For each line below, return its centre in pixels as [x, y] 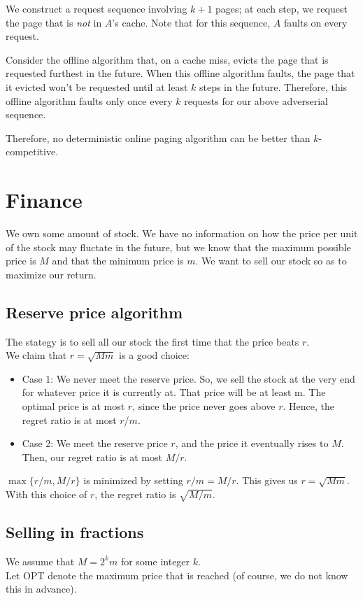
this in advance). [41, 589]
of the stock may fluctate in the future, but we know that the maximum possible [178, 247]
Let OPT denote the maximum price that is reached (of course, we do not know [177, 575]
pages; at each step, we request [282, 8]
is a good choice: [154, 355]
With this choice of [47, 494]
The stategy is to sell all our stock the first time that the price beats [152, 341]
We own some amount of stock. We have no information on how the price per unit [182, 233]
